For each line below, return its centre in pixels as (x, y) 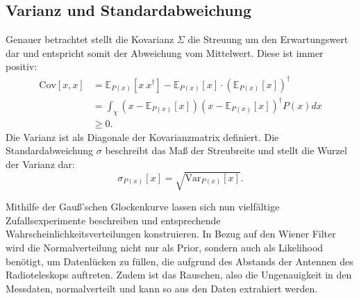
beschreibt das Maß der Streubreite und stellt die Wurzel (226, 150)
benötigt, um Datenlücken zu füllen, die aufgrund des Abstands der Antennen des (179, 261)
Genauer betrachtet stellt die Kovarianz (90, 39)
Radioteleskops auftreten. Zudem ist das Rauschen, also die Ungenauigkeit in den (179, 275)
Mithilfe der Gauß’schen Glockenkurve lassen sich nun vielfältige (143, 207)
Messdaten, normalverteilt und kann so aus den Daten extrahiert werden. (162, 288)
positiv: (22, 66)
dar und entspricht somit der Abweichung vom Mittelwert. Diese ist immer (165, 52)
